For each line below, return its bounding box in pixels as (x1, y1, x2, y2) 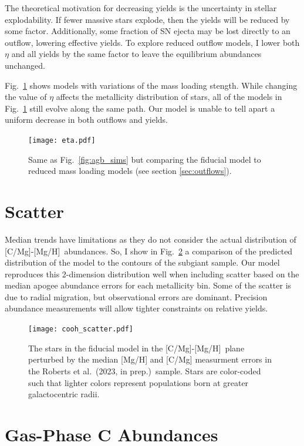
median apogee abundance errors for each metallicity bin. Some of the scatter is (5, 279, 292, 291)
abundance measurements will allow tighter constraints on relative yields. (5, 302, 268, 314)
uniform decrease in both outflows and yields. (5, 113, 168, 126)
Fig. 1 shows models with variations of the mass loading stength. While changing (5, 79, 298, 91)
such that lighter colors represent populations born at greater (28, 376, 249, 388)
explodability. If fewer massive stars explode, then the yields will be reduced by (5, 13, 290, 25)
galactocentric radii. (28, 388, 100, 400)
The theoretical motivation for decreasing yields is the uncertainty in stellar (5, 2, 277, 14)
